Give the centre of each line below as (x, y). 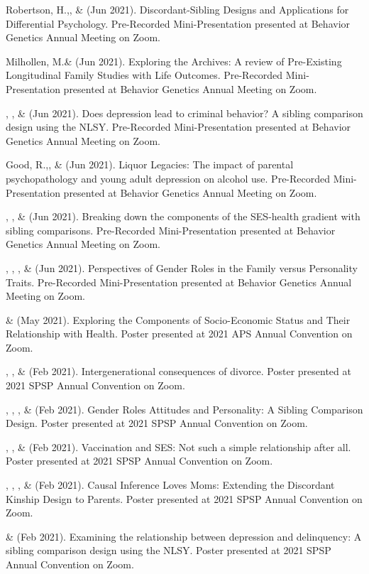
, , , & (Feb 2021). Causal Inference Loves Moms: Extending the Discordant (170, 485)
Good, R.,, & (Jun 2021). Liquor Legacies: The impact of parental (150, 164)
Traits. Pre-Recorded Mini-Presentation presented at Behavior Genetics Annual (179, 282)
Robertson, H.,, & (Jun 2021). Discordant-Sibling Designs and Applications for (177, 9)
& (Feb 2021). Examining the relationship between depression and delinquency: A (184, 536)
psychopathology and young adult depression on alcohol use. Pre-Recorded (168, 178)
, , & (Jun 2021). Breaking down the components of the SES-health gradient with (183, 216)
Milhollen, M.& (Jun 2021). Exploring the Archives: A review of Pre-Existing (174, 61)
